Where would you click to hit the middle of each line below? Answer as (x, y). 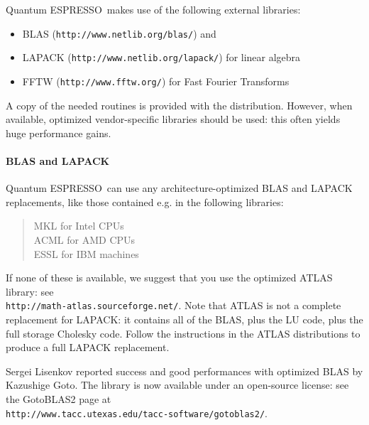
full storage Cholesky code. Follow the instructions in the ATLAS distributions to (183, 333)
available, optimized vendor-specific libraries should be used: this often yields (173, 119)
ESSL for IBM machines (86, 253)
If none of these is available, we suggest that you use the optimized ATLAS (169, 278)
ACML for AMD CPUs (84, 239)
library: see (30, 291)
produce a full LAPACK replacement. (88, 347)
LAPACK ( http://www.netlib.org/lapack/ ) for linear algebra (161, 57)
